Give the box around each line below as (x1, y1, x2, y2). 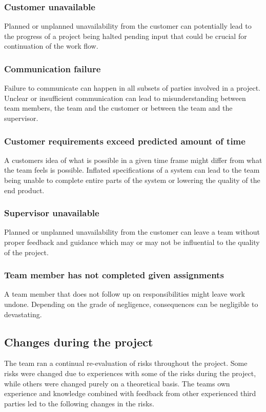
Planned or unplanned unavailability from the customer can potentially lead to (4, 20, 252, 31)
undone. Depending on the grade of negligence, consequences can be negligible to (4, 299, 258, 309)
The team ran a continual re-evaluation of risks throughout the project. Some (4, 358, 248, 368)
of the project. (4, 246, 49, 257)
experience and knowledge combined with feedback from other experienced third (4, 388, 256, 399)
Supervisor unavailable (4, 207, 99, 219)
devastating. (4, 308, 42, 319)
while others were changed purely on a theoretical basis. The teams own (4, 378, 230, 388)
